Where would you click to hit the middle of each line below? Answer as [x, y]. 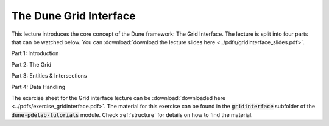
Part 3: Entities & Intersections [49, 76]
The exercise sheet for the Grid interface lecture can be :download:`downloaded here [118, 98]
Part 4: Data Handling [38, 87]
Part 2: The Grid [31, 64]
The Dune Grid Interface [74, 16]
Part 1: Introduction [35, 53]
